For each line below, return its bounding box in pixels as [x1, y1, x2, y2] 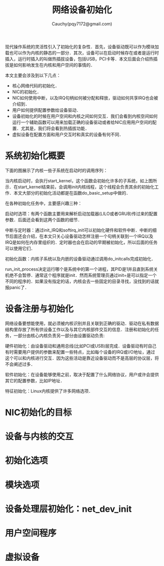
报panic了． [5, 284, 29, 290]
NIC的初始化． [12, 89, 41, 95]
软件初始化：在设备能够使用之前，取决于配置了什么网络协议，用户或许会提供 [5, 371, 159, 377]
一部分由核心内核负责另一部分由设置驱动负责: [13, 332, 105, 338]
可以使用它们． [5, 245, 35, 251]
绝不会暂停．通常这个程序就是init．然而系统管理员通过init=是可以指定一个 [9, 272, 157, 278]
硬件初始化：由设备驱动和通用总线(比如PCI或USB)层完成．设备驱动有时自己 [5, 343, 157, 349]
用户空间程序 [5, 527, 57, 539]
